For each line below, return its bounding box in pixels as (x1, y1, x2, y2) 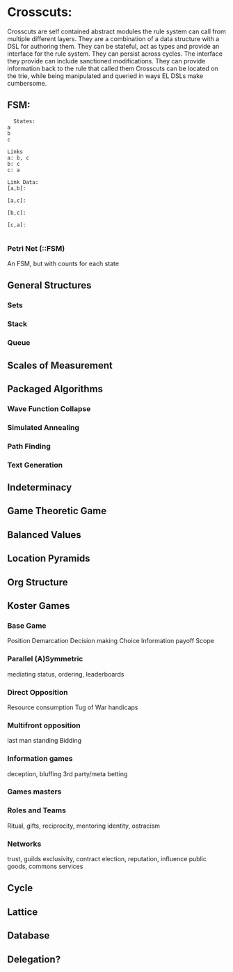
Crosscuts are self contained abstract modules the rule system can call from (7, 27, 226, 36)
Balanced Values (7, 529, 81, 541)
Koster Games (7, 600, 70, 612)
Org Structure (7, 576, 68, 588)
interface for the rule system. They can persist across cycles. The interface (7, 49, 223, 58)
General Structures (7, 279, 92, 291)
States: (13, 118, 36, 125)
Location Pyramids (7, 553, 90, 564)
